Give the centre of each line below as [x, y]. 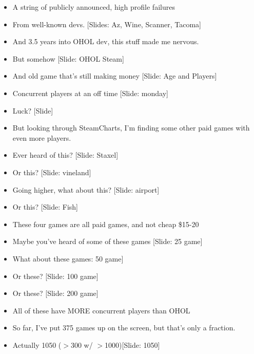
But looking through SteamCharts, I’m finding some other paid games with [131, 128]
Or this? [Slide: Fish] [45, 207]
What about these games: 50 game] [68, 258]
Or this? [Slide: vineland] [52, 172]
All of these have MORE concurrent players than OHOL [101, 310]
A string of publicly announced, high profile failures [94, 7]
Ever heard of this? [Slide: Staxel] [65, 155]
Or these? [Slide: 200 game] [55, 293]
